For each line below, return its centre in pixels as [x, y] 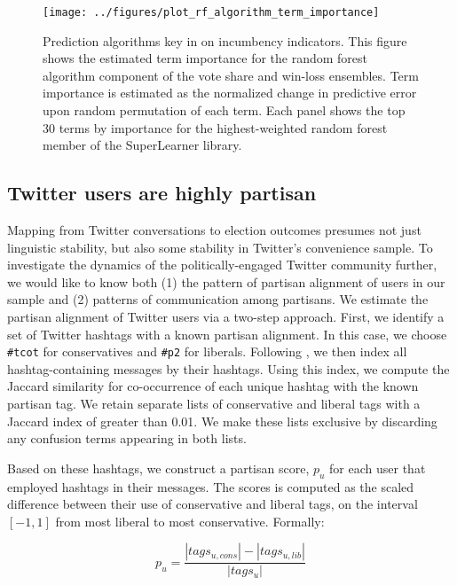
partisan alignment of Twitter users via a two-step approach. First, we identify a [226, 316]
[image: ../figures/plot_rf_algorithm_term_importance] [211, 12]
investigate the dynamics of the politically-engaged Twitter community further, [222, 265]
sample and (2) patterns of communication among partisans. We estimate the [218, 299]
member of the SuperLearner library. [142, 145]
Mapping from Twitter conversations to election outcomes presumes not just [214, 230]
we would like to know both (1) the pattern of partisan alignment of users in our [226, 281]
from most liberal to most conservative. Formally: [190, 521]
